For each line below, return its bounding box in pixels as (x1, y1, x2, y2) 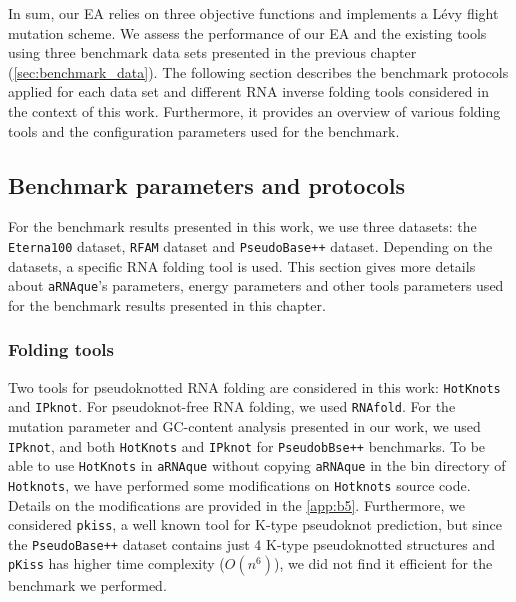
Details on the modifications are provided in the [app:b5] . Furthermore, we (8, 494, 465, 515)
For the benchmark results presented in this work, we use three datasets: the (8, 216, 477, 237)
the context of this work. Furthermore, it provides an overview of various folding (8, 100, 501, 121)
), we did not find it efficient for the (273, 553, 493, 574)
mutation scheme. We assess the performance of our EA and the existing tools (8, 22, 487, 43)
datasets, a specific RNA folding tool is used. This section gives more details (8, 255, 476, 276)
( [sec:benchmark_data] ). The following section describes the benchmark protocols (8, 61, 509, 82)
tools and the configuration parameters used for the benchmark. (8, 120, 400, 141)
